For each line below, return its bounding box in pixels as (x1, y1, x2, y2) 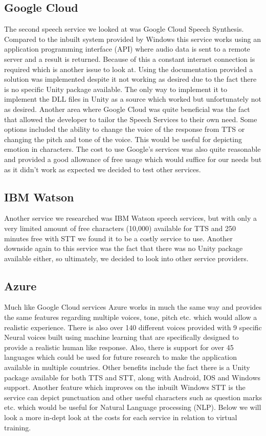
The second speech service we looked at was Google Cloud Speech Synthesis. (4, 24, 244, 34)
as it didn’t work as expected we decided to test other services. (4, 164, 201, 174)
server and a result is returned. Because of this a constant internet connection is (4, 53, 255, 64)
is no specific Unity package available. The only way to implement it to (4, 83, 228, 94)
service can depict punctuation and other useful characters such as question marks (4, 392, 262, 402)
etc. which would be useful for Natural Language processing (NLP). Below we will (4, 402, 261, 412)
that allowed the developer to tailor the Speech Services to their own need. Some (4, 113, 257, 124)
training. (4, 422, 31, 432)
